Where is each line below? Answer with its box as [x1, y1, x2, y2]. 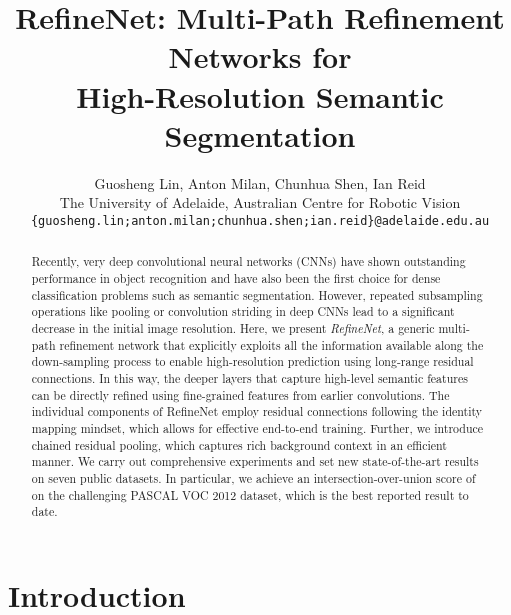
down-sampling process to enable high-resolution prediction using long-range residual [31, 353, 474, 370]
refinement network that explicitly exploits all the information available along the [59, 336, 484, 353]
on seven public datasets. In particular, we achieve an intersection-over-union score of [31, 469, 476, 486]
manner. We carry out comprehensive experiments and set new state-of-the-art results [31, 453, 479, 470]
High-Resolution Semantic [76, 75, 444, 116]
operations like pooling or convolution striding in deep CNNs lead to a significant [31, 303, 455, 320]
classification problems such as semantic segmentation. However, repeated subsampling [31, 286, 483, 303]
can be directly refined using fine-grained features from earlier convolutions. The [31, 386, 450, 403]
